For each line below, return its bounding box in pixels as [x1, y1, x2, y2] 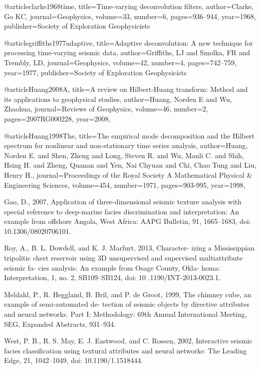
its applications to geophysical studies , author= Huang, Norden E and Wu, [4, 93, 232, 104]
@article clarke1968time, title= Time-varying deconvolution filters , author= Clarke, [4, 1, 253, 11]
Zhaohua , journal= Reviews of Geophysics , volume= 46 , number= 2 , [4, 103, 208, 114]
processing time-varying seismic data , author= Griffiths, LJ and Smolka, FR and [4, 47, 250, 58]
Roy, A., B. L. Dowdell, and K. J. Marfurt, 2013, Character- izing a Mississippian [4, 242, 255, 253]
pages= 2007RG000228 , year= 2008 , [4, 113, 111, 124]
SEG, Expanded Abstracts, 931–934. [4, 318, 116, 329]
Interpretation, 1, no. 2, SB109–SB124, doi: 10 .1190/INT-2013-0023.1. [4, 272, 221, 283]
